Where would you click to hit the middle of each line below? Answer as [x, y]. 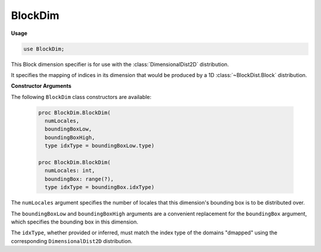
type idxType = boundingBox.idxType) [100, 187]
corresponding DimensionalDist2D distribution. [72, 241]
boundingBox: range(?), [79, 179]
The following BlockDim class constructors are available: [81, 97]
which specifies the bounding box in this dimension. [75, 222]
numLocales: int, [70, 171]
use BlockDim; [44, 49]
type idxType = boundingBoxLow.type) [100, 146]
